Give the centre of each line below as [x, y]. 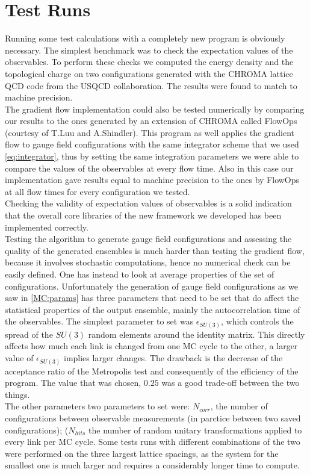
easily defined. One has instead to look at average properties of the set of [140, 274]
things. [17, 394]
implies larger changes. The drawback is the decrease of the [173, 358]
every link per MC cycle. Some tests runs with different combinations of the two [153, 442]
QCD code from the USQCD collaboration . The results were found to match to [151, 85]
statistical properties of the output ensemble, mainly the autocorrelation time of [153, 309]
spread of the [29, 334]
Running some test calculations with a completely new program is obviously [145, 38]
